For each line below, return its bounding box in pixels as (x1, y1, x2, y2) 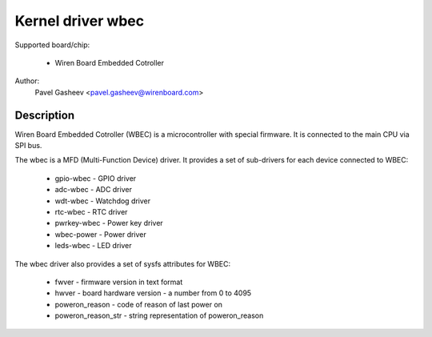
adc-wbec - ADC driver (54, 185, 132, 195)
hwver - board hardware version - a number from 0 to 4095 (54, 288, 252, 298)
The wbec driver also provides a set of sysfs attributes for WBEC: (14, 259, 231, 268)
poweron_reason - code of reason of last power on (54, 299, 223, 309)
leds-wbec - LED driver (54, 241, 132, 251)
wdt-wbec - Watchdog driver (54, 196, 151, 206)
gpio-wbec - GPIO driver (54, 173, 137, 183)
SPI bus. (14, 141, 42, 150)
